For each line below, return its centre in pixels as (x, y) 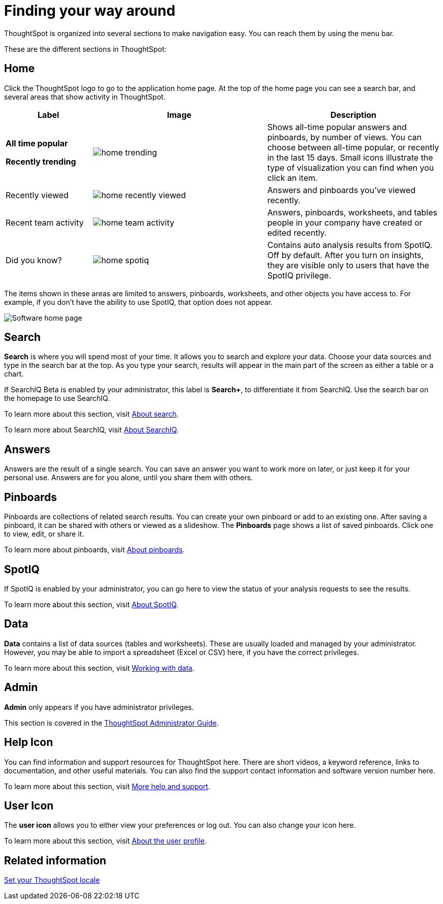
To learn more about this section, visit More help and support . (107, 786)
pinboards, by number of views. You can (344, 137)
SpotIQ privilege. (299, 275)
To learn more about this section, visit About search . (91, 414)
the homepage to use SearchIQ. (57, 398)
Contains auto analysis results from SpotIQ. (350, 245)
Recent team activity (45, 222)
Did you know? (34, 260)
